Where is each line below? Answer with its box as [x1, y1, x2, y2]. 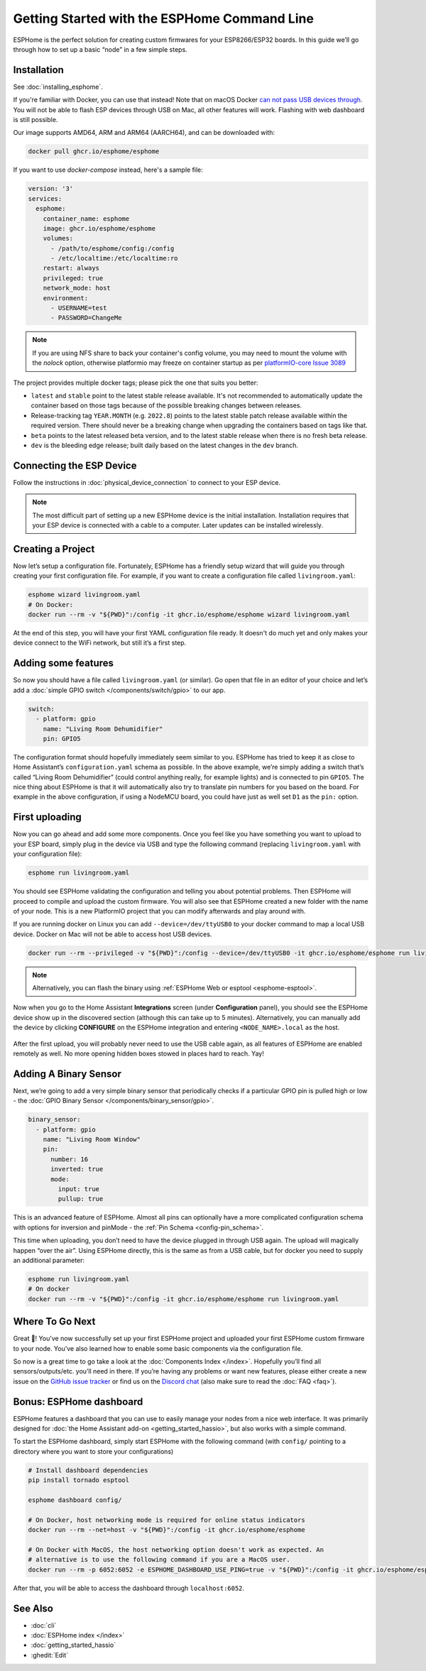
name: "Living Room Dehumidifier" [43, 725, 163, 733]
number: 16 [50, 1155, 89, 1163]
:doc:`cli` [31, 1621, 57, 1629]
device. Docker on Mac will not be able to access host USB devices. [13, 930, 212, 938]
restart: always [43, 264, 99, 273]
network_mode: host [43, 284, 111, 292]
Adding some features [13, 657, 114, 669]
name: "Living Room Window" [43, 1136, 141, 1144]
